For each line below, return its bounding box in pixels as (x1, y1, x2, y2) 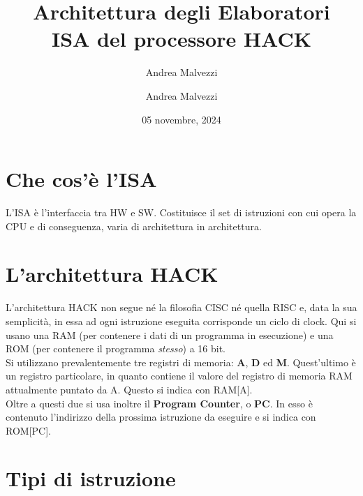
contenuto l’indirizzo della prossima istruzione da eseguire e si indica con (6, 409, 316, 424)
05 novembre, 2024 (142, 112, 221, 126)
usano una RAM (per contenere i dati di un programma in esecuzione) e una (6, 327, 334, 342)
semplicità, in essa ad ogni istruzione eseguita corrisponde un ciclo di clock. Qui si (6, 313, 357, 328)
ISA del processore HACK (51, 24, 312, 53)
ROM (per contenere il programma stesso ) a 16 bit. (6, 341, 225, 356)
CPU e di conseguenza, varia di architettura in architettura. (6, 218, 262, 233)
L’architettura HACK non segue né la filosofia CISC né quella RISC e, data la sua (6, 300, 357, 315)
